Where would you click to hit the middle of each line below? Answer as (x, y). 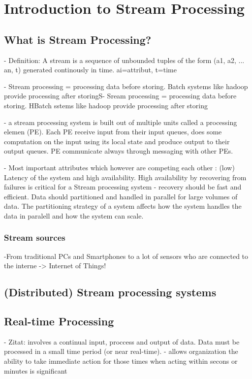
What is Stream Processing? (78, 39)
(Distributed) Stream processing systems (110, 292)
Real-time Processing (59, 321)
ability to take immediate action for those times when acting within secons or (121, 361)
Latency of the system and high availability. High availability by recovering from (125, 177)
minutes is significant (36, 370)
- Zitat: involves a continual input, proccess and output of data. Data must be (122, 341)
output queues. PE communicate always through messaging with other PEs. (119, 151)
